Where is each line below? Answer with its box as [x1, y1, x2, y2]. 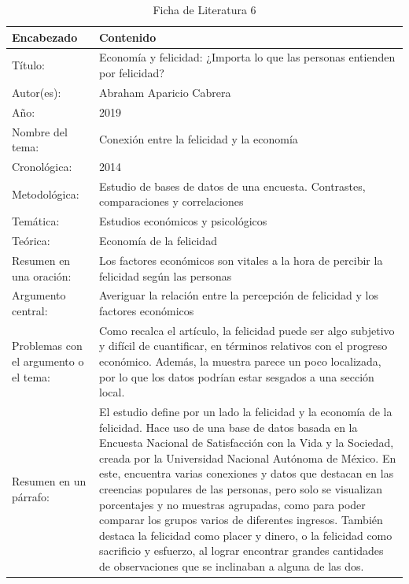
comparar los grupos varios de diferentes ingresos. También [98, 511, 383, 528]
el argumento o [12, 353, 84, 370]
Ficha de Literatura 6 [153, 2, 256, 17]
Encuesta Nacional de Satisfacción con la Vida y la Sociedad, [98, 434, 394, 451]
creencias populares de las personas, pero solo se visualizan [98, 481, 383, 497]
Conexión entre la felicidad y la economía [98, 131, 298, 147]
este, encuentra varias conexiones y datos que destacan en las [98, 465, 394, 482]
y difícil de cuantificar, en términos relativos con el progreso [98, 337, 388, 354]
